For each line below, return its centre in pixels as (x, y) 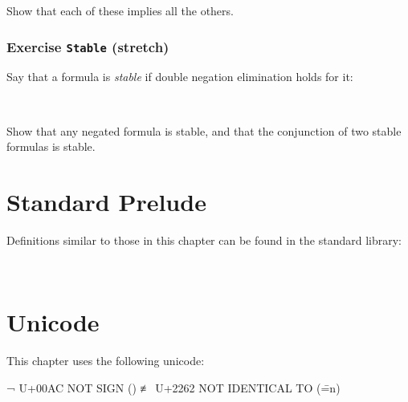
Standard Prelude (106, 201)
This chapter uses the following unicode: (106, 361)
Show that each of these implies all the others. (120, 10)
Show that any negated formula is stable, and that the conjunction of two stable (204, 130)
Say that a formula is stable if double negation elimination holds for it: (180, 77)
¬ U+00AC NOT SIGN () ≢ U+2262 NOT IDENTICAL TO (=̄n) (173, 387)
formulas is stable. (51, 146)
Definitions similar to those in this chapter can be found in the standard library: (204, 240)
